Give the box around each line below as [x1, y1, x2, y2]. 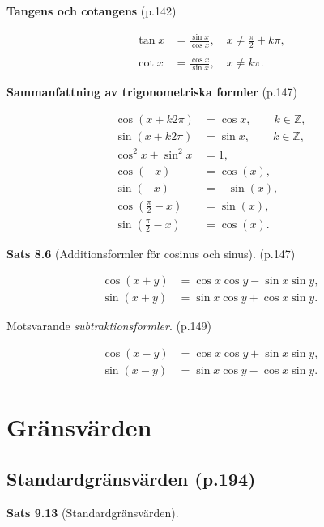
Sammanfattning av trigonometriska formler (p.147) [6, 83, 298, 100]
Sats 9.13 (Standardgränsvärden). [6, 504, 179, 521]
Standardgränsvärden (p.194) [6, 465, 256, 491]
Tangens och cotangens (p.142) [6, 2, 177, 19]
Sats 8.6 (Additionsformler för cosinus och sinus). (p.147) [6, 244, 296, 261]
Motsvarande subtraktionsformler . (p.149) [6, 317, 212, 334]
